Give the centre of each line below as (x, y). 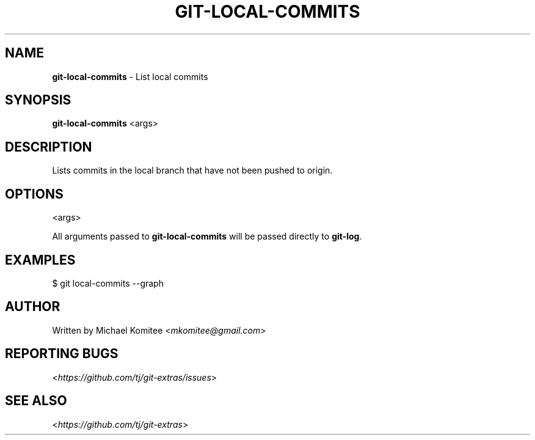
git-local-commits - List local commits (130, 76)
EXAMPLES (40, 260)
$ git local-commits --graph (108, 283)
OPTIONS (34, 194)
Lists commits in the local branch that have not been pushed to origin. (192, 170)
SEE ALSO (36, 401)
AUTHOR (33, 307)
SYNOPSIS (38, 100)
